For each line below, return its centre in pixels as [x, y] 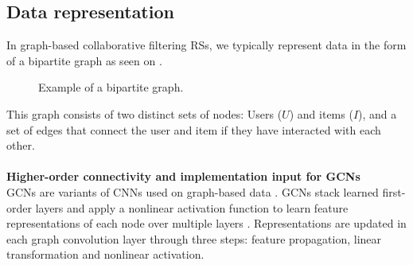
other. [21, 145]
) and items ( [321, 113]
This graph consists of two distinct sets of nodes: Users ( [144, 113]
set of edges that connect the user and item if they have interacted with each [194, 129]
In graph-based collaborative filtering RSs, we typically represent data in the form [206, 45]
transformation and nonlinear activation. [105, 254]
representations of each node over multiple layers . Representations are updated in [206, 223]
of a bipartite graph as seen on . [84, 60]
